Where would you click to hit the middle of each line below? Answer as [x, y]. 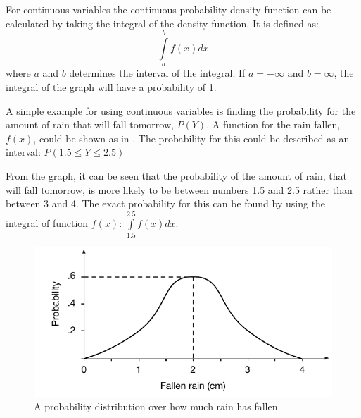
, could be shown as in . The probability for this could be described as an [191, 138]
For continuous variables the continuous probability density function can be [169, 9]
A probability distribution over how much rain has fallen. [157, 406]
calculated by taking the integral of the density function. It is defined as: [162, 23]
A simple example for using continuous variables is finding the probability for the [181, 110]
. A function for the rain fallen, [273, 124]
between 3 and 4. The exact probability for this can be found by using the [166, 203]
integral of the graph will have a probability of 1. [111, 86]
